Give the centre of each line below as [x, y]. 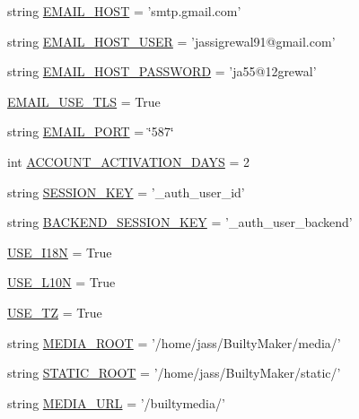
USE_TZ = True [55, 312]
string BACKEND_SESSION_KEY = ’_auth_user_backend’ [180, 222]
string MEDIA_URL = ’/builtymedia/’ [116, 402]
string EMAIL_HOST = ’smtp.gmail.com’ [124, 11]
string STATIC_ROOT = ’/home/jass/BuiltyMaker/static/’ [174, 373]
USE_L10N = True [61, 282]
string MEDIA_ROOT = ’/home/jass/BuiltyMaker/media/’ [174, 342]
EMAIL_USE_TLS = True [84, 101]
